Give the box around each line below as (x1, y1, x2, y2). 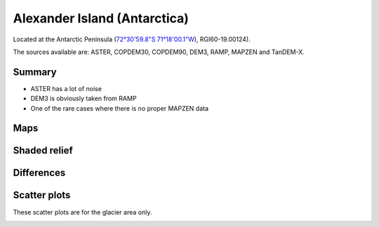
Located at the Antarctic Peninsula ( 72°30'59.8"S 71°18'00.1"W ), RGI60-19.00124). (13, 35, 251, 43)
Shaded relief (13, 144, 73, 157)
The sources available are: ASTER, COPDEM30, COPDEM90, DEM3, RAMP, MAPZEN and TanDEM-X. (13, 48, 305, 56)
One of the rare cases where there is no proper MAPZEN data (30, 104, 209, 112)
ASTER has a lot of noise (30, 84, 102, 92)
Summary (13, 66, 57, 78)
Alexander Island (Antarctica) (13, 11, 189, 26)
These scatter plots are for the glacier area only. (13, 207, 152, 216)
